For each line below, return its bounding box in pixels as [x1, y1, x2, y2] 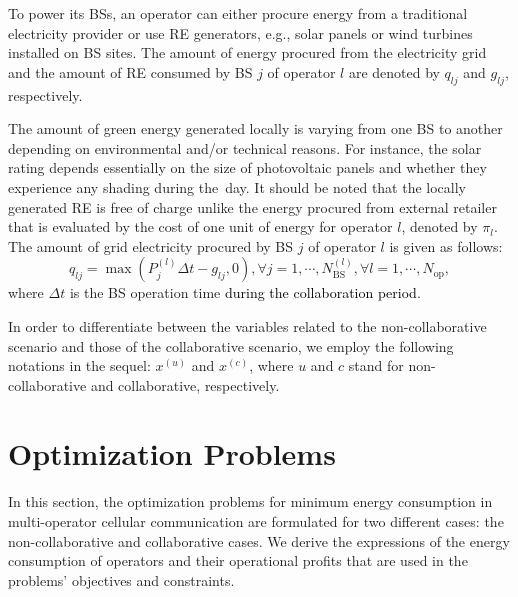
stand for [348, 355, 404, 376]
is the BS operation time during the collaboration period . [69, 282, 421, 303]
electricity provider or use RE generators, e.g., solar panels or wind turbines [8, 22, 473, 43]
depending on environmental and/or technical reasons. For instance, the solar [8, 137, 482, 158]
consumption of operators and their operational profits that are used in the [8, 550, 468, 571]
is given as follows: [389, 235, 503, 256]
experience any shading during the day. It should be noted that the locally [8, 176, 467, 197]
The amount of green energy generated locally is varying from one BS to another [8, 118, 503, 139]
